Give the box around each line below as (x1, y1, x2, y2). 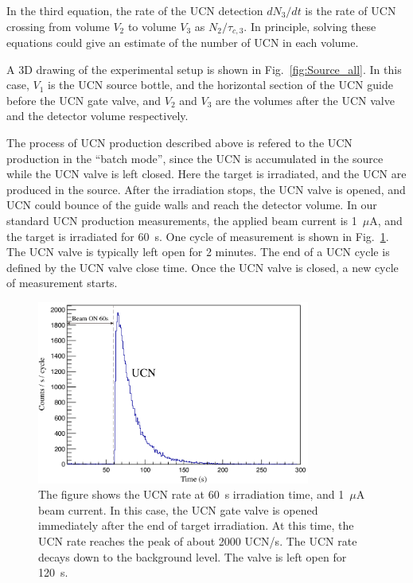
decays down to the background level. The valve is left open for (38, 548, 347, 565)
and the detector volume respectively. (6, 107, 189, 124)
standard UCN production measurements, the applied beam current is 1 (6, 212, 357, 228)
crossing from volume (6, 17, 110, 34)
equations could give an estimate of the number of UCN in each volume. (6, 34, 359, 51)
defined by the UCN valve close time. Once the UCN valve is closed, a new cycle (6, 258, 399, 275)
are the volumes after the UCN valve (216, 91, 395, 108)
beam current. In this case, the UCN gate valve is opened (38, 501, 318, 518)
